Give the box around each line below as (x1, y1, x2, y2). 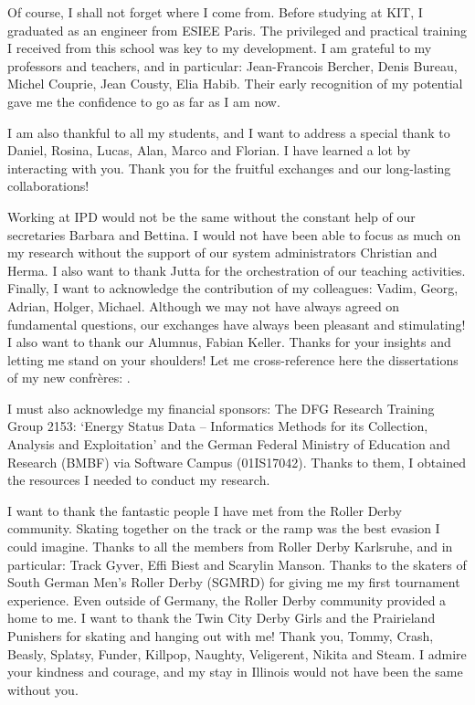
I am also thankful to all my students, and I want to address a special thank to (7, 122, 450, 142)
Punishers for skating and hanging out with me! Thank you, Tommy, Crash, (7, 626, 434, 645)
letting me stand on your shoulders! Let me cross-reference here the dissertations (7, 350, 459, 369)
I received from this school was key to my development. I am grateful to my (7, 38, 432, 58)
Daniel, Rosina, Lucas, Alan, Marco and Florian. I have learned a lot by (7, 141, 411, 160)
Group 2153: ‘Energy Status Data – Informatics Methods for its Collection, (7, 416, 428, 436)
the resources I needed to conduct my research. (7, 470, 270, 489)
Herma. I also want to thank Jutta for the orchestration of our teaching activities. (7, 260, 466, 279)
